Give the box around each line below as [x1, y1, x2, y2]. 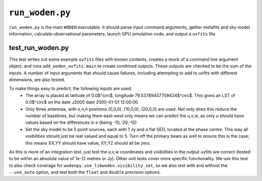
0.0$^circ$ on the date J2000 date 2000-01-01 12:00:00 [25, 99, 138, 105]
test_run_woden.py [9, 44, 69, 52]
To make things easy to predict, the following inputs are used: [9, 85, 132, 92]
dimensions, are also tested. [9, 77, 65, 82]
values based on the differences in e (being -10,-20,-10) [25, 119, 137, 126]
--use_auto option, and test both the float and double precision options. [9, 169, 161, 175]
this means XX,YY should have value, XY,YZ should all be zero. [25, 140, 151, 146]
